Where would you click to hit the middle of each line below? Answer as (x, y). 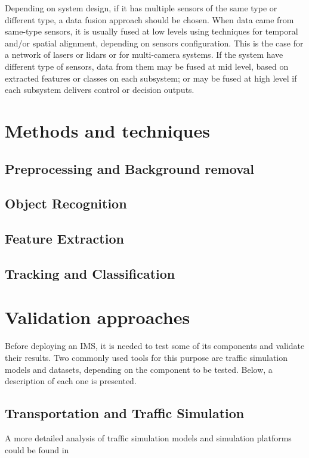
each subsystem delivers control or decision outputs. (100, 90)
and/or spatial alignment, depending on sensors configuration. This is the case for (154, 43)
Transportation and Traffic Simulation (125, 413)
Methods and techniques (107, 130)
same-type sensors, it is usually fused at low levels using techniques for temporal (152, 31)
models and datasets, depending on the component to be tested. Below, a (139, 369)
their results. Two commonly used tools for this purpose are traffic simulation (146, 357)
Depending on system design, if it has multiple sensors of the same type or (141, 8)
